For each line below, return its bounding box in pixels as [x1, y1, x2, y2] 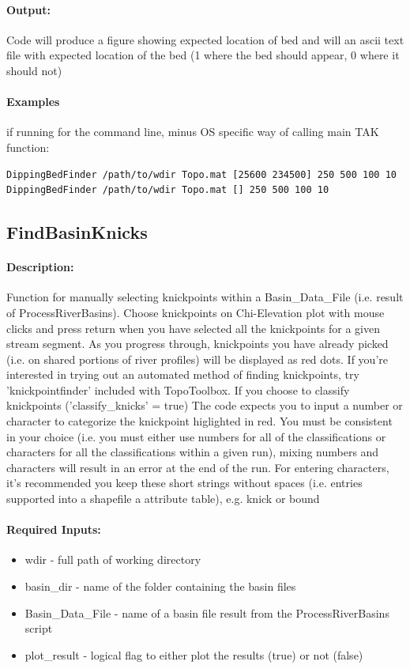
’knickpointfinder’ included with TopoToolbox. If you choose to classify [6, 381, 350, 398]
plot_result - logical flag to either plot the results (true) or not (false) [24, 646, 363, 663]
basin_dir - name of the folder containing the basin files [24, 578, 296, 595]
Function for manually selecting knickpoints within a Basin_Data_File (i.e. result [6, 289, 404, 305]
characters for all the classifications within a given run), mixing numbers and [6, 444, 379, 460]
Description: [6, 259, 74, 275]
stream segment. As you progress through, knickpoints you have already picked [6, 335, 389, 352]
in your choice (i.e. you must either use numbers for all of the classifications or [6, 428, 386, 444]
